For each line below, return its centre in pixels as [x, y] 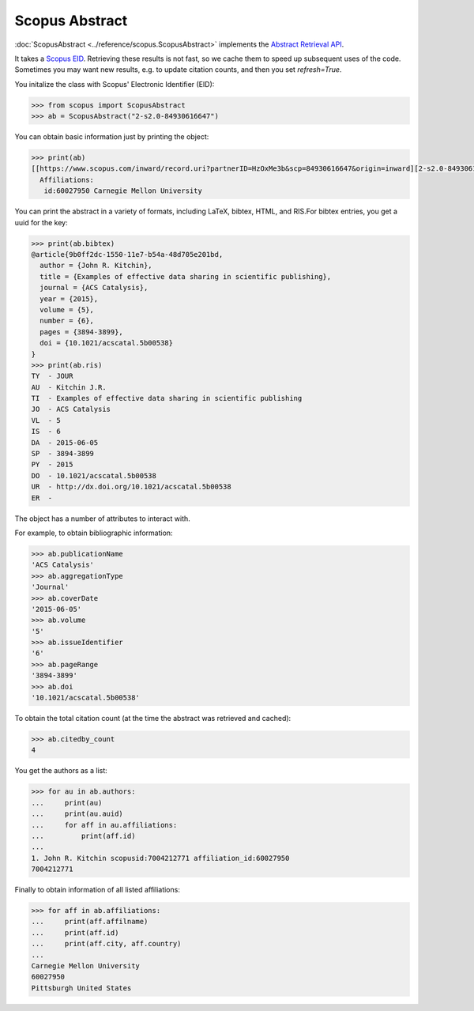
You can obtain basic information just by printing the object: [112, 137]
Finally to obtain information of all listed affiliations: [98, 890]
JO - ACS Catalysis [71, 409]
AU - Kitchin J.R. [69, 387]
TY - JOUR [52, 376]
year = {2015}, [69, 299]
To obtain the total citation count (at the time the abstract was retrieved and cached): [153, 718]
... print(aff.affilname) [90, 922]
